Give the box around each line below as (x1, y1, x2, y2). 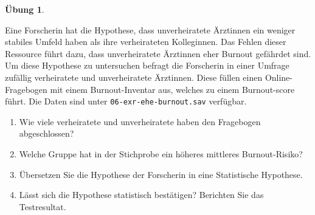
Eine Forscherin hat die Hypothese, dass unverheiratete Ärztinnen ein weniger (5, 23, 296, 36)
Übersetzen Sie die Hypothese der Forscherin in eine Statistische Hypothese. (19, 168, 303, 180)
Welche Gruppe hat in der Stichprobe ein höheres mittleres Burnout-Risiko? (19, 148, 303, 160)
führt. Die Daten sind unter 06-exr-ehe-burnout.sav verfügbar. (5, 95, 247, 107)
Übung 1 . (5, 3, 44, 15)
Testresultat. (19, 200, 66, 213)
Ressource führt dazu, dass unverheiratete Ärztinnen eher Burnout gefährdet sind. (5, 47, 311, 60)
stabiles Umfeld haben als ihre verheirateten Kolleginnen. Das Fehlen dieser (5, 35, 286, 48)
